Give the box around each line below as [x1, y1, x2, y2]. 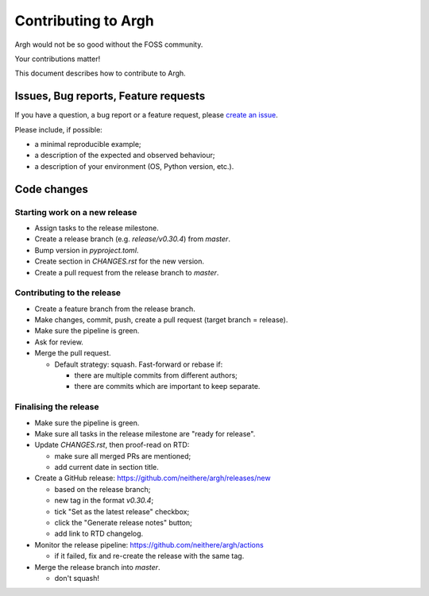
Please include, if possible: [14, 125, 102, 134]
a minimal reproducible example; [34, 140, 142, 149]
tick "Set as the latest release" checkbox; [54, 506, 190, 516]
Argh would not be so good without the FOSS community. [14, 40, 203, 49]
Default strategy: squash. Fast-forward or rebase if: [54, 360, 223, 369]
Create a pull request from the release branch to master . [34, 267, 219, 277]
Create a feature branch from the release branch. [34, 304, 196, 313]
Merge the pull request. [34, 348, 111, 358]
